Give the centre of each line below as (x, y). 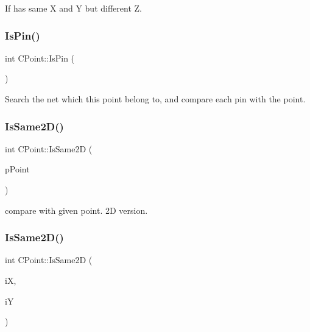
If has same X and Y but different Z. (73, 8)
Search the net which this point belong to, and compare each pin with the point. (155, 99)
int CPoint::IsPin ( (40, 58)
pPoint (17, 169)
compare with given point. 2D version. (76, 210)
